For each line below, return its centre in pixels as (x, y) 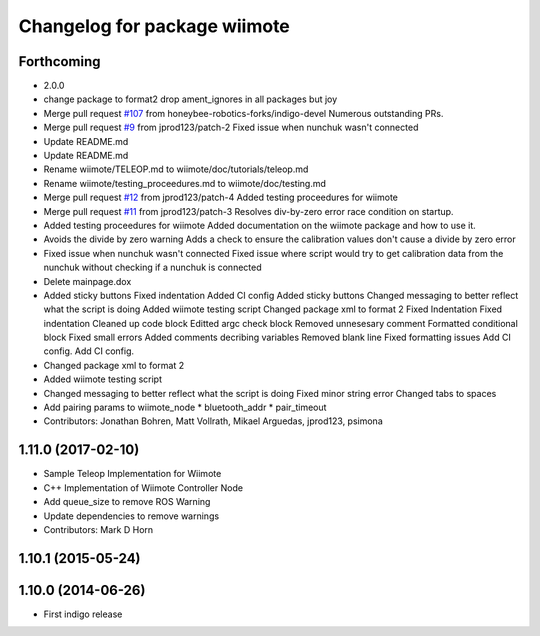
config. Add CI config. (89, 351)
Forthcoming (59, 61)
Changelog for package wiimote (154, 26)
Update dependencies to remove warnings (131, 516)
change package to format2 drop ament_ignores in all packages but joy (190, 99)
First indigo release (83, 614)
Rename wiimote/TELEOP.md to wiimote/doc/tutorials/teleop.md (176, 169)
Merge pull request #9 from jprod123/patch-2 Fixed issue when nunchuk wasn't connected (231, 127)
